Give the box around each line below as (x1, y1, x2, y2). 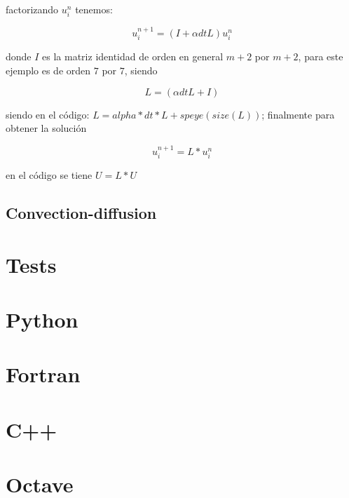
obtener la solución (6, 121, 87, 135)
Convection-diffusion (6, 201, 157, 223)
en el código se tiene (6, 168, 93, 182)
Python (6, 304, 78, 333)
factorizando (6, 2, 59, 16)
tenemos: (75, 2, 113, 16)
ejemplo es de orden (6, 62, 91, 77)
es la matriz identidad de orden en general (42, 49, 224, 64)
